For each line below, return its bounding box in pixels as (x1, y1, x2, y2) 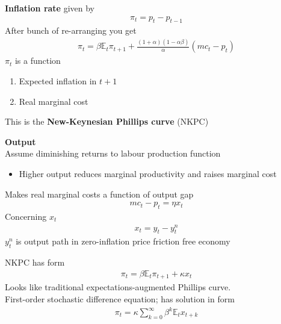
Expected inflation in (19, 74, 97, 87)
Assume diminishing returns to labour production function (5, 147, 221, 160)
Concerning (5, 210, 47, 222)
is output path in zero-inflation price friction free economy (16, 235, 230, 248)
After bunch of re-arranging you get (5, 24, 137, 37)
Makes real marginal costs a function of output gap (5, 187, 194, 200)
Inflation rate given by (5, 2, 95, 14)
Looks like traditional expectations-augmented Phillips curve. (5, 281, 231, 293)
